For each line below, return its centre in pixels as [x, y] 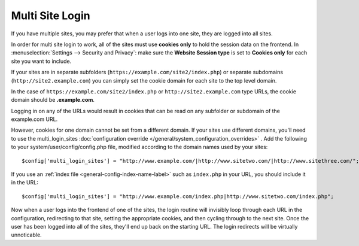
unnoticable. [26, 235]
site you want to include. [41, 61]
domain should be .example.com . [53, 100]
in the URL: [25, 183]
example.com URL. [34, 119]
